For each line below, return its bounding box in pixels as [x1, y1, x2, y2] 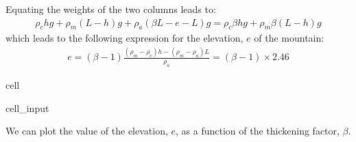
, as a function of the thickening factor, [176, 124, 340, 138]
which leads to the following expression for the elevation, [5, 31, 244, 45]
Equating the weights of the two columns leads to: [5, 2, 216, 16]
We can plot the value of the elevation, [5, 124, 168, 138]
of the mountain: [254, 31, 324, 45]
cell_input [5, 100, 49, 115]
